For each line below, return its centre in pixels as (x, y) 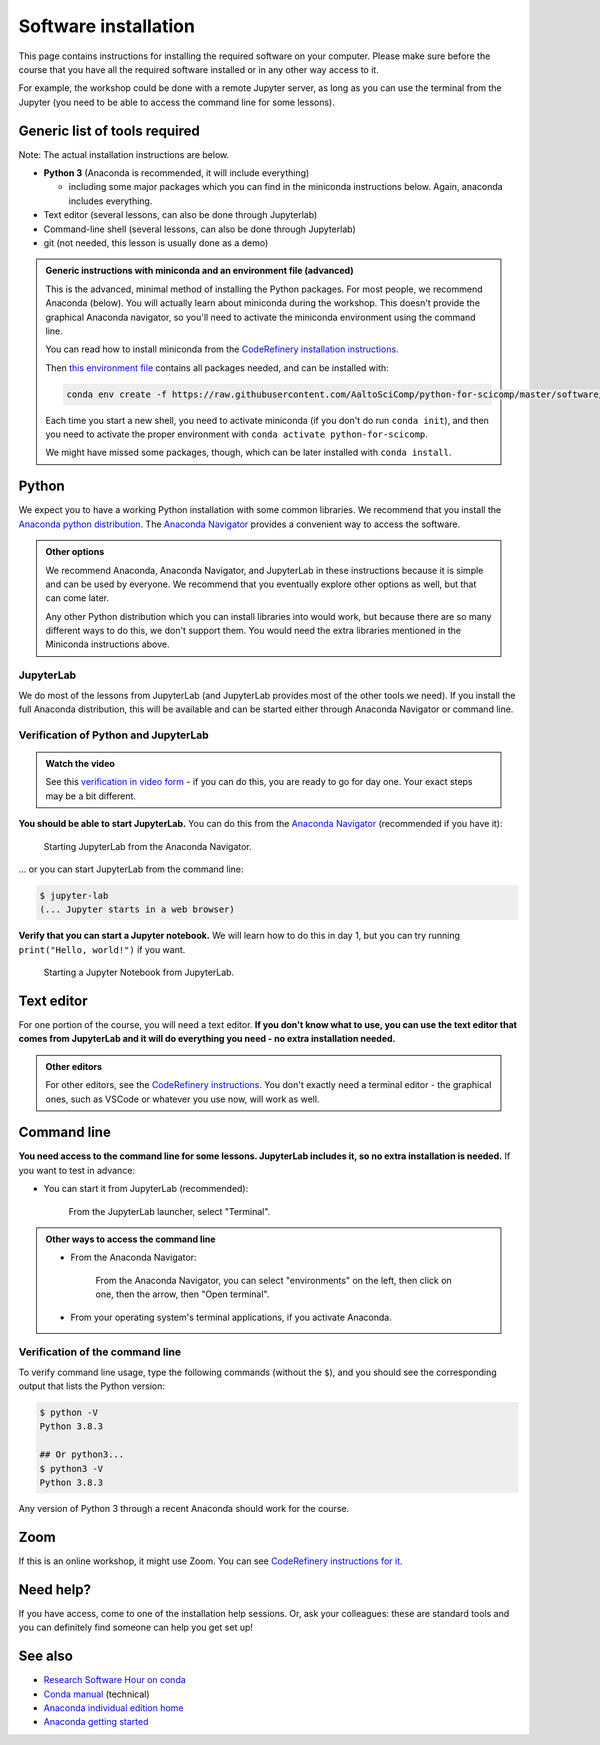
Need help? (55, 1589)
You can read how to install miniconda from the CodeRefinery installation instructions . (222, 349)
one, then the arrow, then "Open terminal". (182, 1294)
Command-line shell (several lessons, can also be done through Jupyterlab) (200, 229)
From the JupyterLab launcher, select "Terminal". (169, 1211)
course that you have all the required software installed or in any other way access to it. (198, 69)
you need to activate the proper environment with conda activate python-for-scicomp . (237, 434)
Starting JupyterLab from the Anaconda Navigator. (147, 846)
